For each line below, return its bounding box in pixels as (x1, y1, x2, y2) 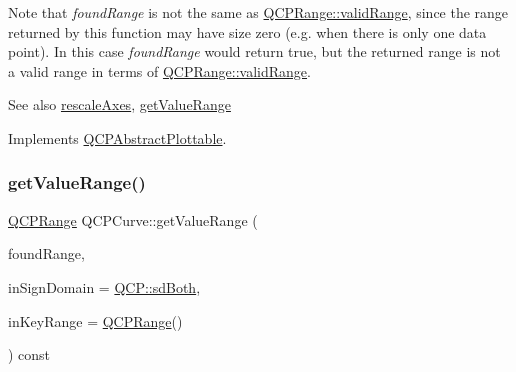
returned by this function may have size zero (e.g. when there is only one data (8, 21, 487, 42)
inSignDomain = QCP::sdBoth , (8, 276, 201, 297)
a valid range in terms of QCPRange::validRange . (8, 60, 311, 81)
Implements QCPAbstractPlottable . (8, 127, 227, 148)
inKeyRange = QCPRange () (8, 310, 183, 331)
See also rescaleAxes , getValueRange (8, 94, 231, 115)
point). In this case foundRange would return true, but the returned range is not (8, 41, 501, 62)
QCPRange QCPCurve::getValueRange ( (8, 209, 258, 230)
